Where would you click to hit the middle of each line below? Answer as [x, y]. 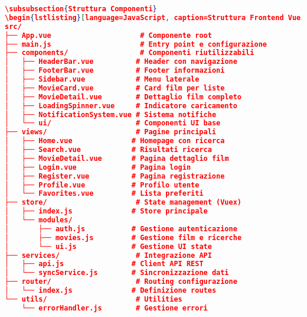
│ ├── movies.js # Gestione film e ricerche [123, 237]
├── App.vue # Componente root [108, 35]
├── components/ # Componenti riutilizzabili [130, 53]
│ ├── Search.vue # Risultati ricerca [108, 150]
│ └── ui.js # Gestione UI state [108, 246]
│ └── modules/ [39, 220]
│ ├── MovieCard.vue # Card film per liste [115, 88]
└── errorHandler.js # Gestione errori [115, 308]
